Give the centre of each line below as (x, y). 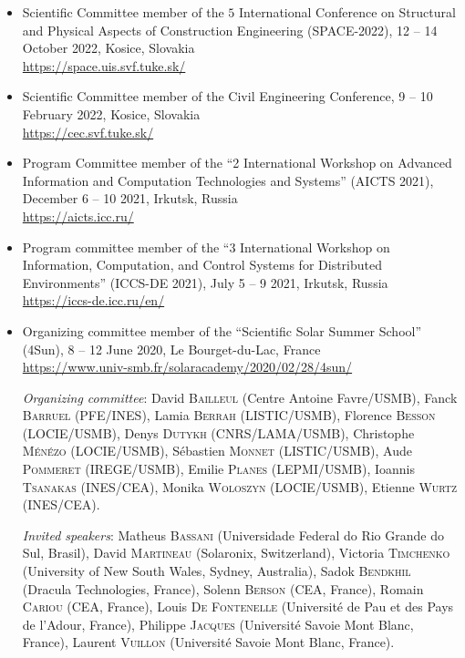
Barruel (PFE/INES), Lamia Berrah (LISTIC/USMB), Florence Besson (229, 415)
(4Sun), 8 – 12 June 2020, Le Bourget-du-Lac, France (171, 349)
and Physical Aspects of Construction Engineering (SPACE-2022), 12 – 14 (230, 30)
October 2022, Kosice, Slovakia (108, 48)
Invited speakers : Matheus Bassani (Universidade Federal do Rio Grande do (233, 535)
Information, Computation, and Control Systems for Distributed (202, 265)
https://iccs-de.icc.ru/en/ (93, 300)
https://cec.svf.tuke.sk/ (88, 132)
